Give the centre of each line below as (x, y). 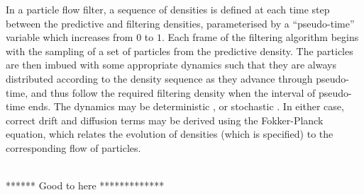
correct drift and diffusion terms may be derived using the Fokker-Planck (165, 120)
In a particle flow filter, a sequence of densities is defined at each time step (168, 9)
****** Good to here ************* (85, 185)
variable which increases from (70, 37)
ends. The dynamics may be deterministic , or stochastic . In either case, (186, 106)
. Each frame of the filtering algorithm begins (260, 37)
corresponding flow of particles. (73, 147)
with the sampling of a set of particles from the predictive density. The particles (180, 51)
